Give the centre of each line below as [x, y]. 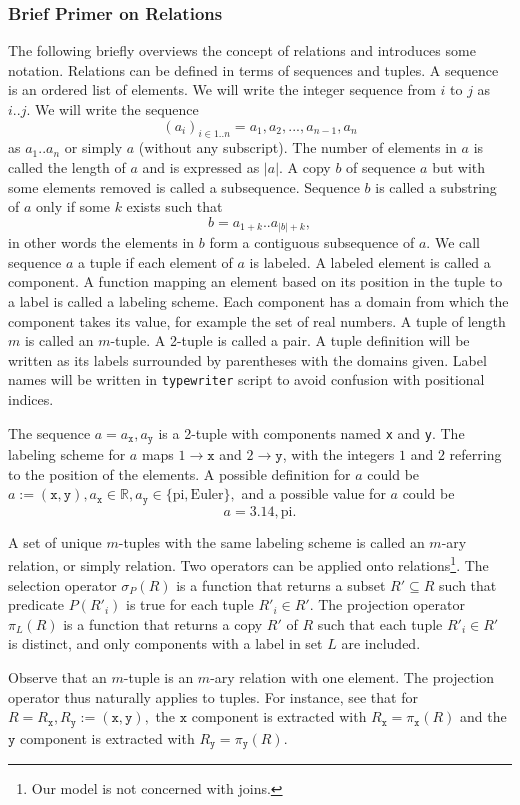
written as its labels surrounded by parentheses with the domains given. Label [247, 359]
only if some [73, 206]
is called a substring [436, 186]
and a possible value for [313, 493]
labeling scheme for [67, 454]
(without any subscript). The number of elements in [297, 147]
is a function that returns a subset [281, 584]
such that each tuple [380, 623]
